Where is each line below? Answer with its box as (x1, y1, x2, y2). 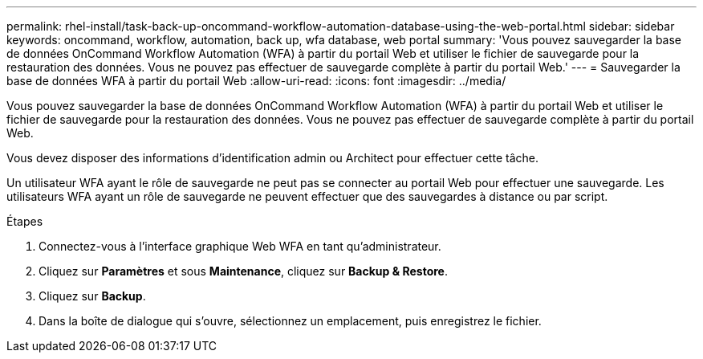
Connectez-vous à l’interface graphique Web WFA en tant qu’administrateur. (39, 239, 441, 253)
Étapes (6, 214, 43, 228)
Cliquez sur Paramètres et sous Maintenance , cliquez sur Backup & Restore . (39, 264, 448, 278)
